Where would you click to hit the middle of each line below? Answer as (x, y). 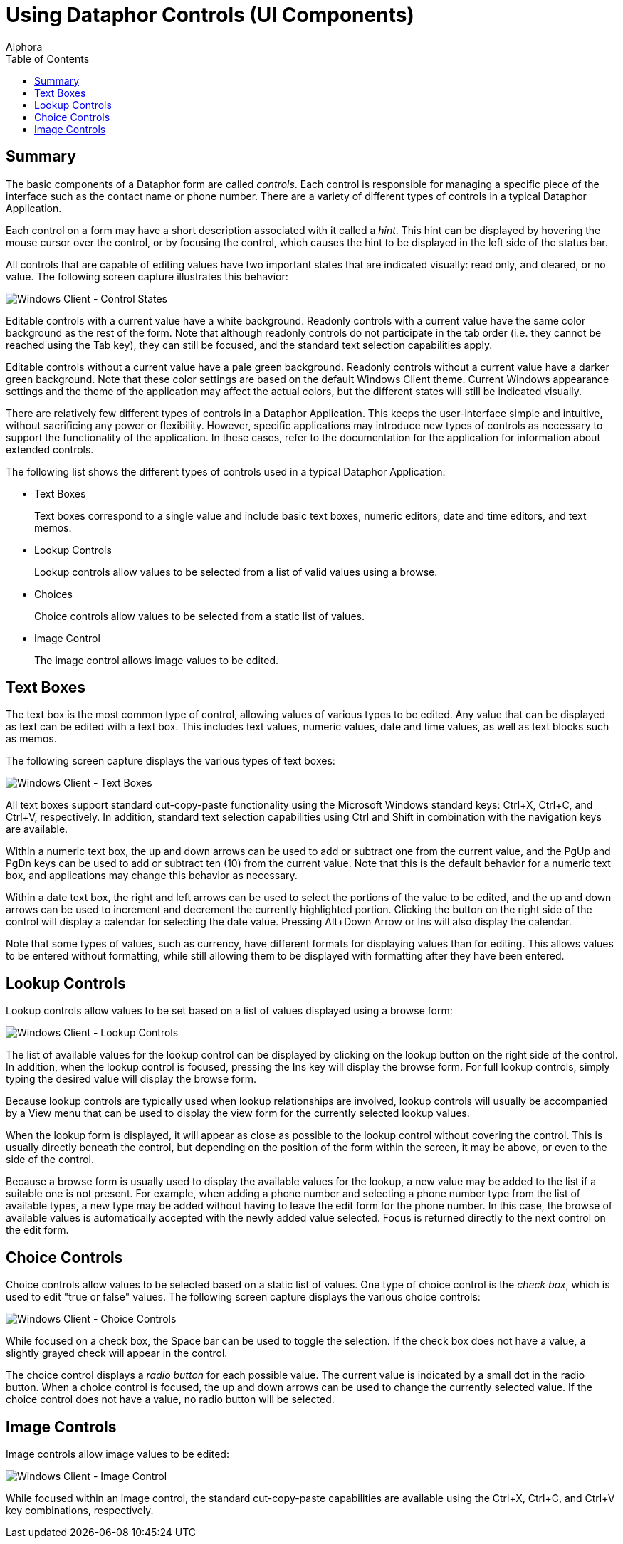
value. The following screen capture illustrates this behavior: (147, 276)
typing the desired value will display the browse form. (131, 1079)
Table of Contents (48, 58)
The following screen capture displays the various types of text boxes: (171, 761)
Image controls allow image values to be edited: (117, 1454)
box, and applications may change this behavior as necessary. (152, 876)
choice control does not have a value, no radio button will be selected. (170, 1399)
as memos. (31, 739)
